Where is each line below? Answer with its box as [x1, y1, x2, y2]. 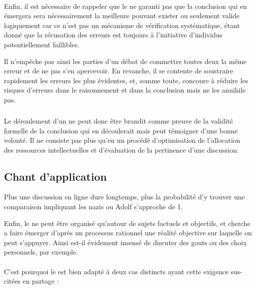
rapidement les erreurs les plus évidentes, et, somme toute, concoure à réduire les [4, 75, 248, 85]
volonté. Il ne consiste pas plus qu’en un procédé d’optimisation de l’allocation [4, 135, 240, 145]
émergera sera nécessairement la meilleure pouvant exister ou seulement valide [4, 10, 240, 21]
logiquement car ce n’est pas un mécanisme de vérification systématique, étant [4, 20, 240, 30]
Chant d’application [4, 168, 107, 184]
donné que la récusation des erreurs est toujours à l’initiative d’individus [4, 30, 223, 40]
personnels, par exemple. [4, 247, 78, 257]
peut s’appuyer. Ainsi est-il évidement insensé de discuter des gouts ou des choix [4, 237, 247, 247]
